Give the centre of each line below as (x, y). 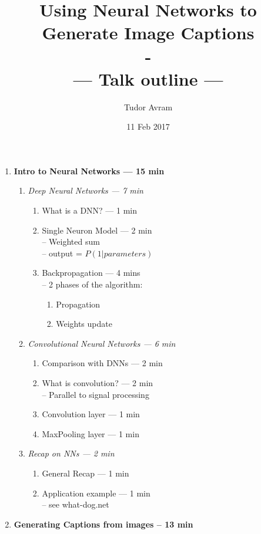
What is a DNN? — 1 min (90, 210)
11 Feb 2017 (148, 126)
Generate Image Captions (148, 33)
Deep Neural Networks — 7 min (86, 190)
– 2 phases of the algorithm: (92, 284)
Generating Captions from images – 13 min (103, 524)
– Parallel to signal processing (96, 394)
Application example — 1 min (96, 493)
